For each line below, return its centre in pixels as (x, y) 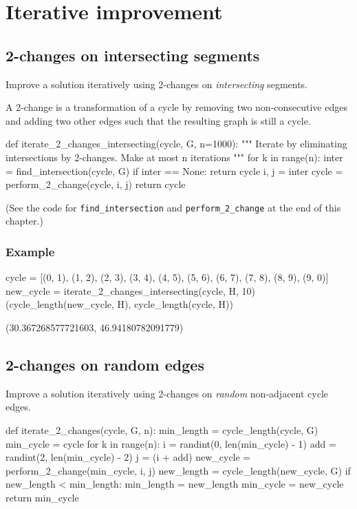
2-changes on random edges (105, 364)
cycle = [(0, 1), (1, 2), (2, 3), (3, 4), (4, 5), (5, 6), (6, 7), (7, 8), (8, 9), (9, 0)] (167, 277)
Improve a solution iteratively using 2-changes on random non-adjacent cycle (167, 393)
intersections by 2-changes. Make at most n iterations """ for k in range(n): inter (174, 157)
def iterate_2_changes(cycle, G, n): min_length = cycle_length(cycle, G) (162, 429)
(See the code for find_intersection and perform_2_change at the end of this (173, 207)
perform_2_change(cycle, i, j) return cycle (96, 184)
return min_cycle (42, 497)
